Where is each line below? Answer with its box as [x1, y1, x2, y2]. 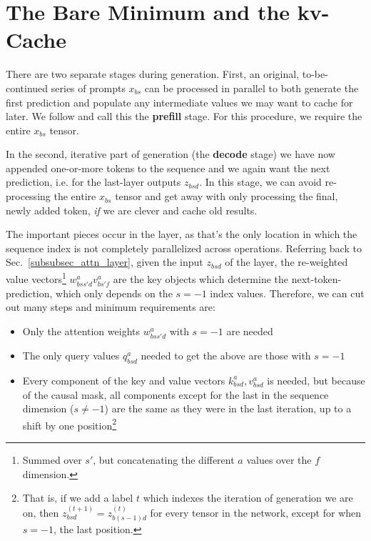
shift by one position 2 [22, 415, 117, 432]
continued [6, 80, 49, 95]
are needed [226, 324, 273, 339]
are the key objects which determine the [113, 271, 288, 286]
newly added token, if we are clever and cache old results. [6, 202, 258, 217]
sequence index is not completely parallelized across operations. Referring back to [6, 240, 362, 255]
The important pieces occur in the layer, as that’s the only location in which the [6, 227, 357, 242]
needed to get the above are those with [141, 348, 311, 363]
